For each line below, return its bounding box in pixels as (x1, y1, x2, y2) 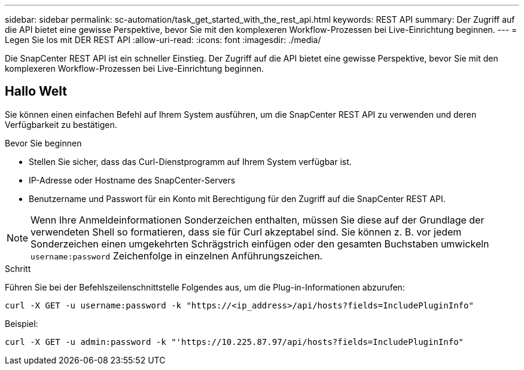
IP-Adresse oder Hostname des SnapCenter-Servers (29, 175, 236, 185)
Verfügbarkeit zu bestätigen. (5, 119, 117, 130)
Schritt (5, 263, 31, 274)
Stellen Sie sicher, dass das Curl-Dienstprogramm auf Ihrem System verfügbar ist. (29, 156, 352, 167)
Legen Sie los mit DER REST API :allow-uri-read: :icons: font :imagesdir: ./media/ (5, 35, 321, 45)
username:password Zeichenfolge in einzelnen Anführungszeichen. (31, 249, 323, 262)
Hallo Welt (5, 84, 68, 99)
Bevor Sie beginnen (5, 137, 82, 148)
